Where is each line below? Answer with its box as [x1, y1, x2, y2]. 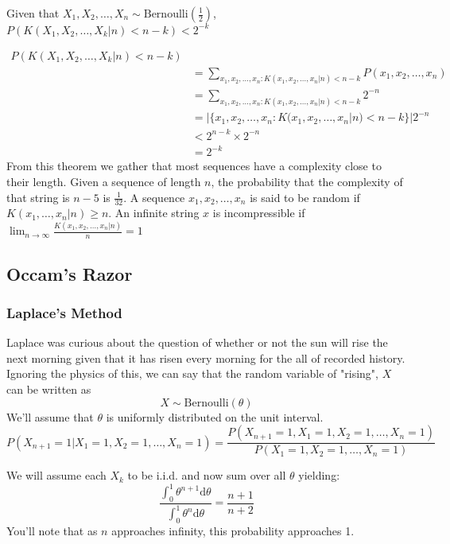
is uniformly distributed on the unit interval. [106, 408, 324, 425]
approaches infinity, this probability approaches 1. [111, 523, 355, 539]
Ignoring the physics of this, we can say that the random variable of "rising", [6, 365, 378, 382]
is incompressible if [212, 204, 305, 221]
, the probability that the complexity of [211, 173, 403, 189]
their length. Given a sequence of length [6, 173, 201, 189]
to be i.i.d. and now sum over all [127, 467, 286, 484]
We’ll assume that [6, 408, 94, 425]
